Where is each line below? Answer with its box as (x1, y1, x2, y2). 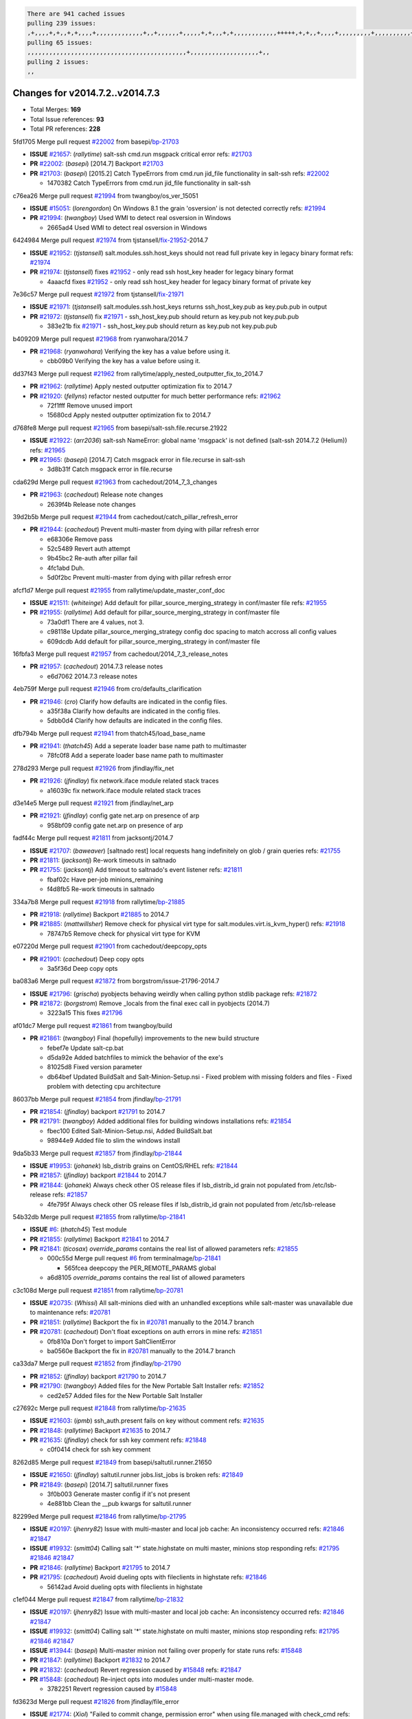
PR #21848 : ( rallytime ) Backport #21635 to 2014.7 (30, 1426, 171, 1434)
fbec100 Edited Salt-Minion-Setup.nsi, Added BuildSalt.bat (47, 1126, 213, 1135)
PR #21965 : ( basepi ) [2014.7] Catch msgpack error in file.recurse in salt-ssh (30, 455, 245, 463)
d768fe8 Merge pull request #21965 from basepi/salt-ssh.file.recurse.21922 (12, 424, 228, 432)
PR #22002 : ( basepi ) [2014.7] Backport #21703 (30, 160, 164, 168)
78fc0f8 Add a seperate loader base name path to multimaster (47, 752, 224, 760)
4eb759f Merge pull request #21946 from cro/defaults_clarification (12, 685, 202, 693)
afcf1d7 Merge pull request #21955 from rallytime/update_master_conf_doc (12, 586, 226, 594)
